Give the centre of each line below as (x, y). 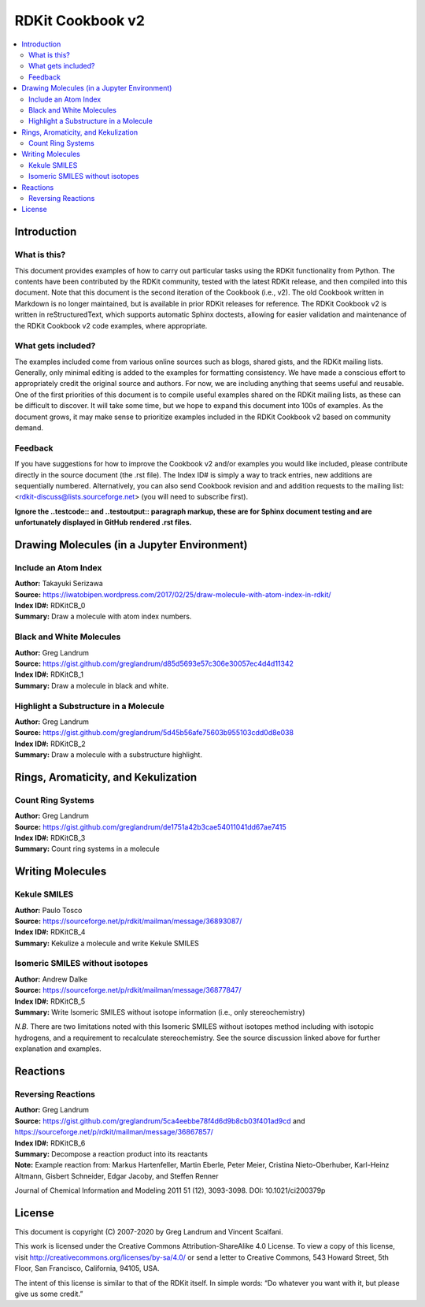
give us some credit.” (49, 1294)
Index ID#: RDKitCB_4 (50, 932)
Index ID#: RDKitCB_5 (50, 1001)
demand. (29, 428)
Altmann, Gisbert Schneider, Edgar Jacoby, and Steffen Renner (116, 1176)
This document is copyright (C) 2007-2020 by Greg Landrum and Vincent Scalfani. (149, 1231)
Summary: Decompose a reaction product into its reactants (111, 1153)
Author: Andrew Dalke (51, 979)
